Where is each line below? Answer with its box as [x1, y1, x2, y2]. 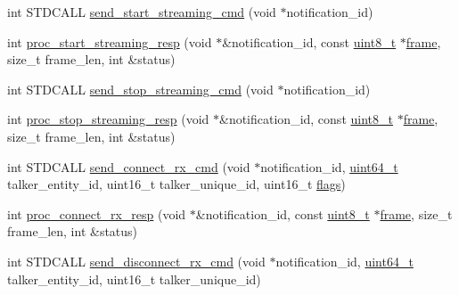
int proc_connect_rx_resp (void [7, 204, 186, 223]
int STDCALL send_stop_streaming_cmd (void [7, 79, 274, 98]
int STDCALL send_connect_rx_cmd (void [7, 157, 250, 176]
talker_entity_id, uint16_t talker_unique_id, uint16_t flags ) [7, 175, 346, 193]
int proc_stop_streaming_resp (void [7, 110, 209, 128]
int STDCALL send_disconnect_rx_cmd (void [7, 251, 266, 270]
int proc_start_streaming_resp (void [7, 32, 212, 51]
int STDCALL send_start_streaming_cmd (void [7, 3, 276, 20]
